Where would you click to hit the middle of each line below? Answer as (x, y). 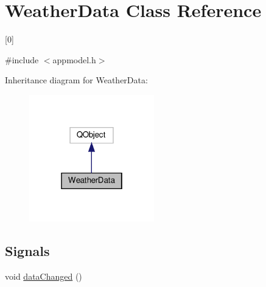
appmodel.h (74, 59)
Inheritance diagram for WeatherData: (76, 80)
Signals (27, 250)
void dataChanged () (44, 276)
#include (22, 59)
